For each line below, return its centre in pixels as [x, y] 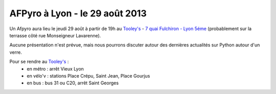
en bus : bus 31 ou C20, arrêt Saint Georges [73, 83]
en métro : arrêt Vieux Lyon [55, 68]
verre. [16, 52]
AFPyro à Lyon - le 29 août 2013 [78, 13]
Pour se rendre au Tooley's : [39, 62]
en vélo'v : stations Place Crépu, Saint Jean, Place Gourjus [88, 76]
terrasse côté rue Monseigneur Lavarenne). [55, 35]
